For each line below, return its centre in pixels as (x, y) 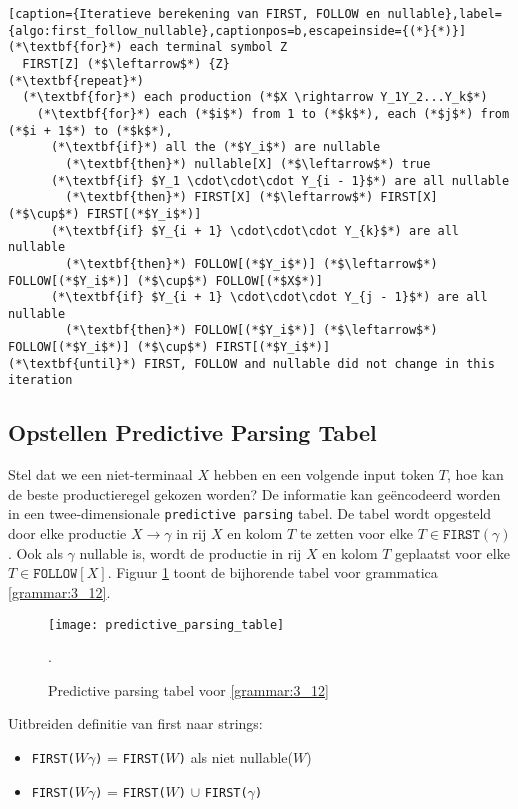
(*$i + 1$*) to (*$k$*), (90, 130)
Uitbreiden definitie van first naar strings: (135, 723)
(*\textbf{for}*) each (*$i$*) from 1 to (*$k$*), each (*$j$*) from (273, 113)
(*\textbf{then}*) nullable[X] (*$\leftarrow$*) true (248, 163)
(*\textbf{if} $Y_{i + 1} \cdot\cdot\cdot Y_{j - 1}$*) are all (269, 297)
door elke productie (67, 533)
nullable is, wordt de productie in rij (190, 552)
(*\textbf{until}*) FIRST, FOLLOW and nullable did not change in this (251, 363)
